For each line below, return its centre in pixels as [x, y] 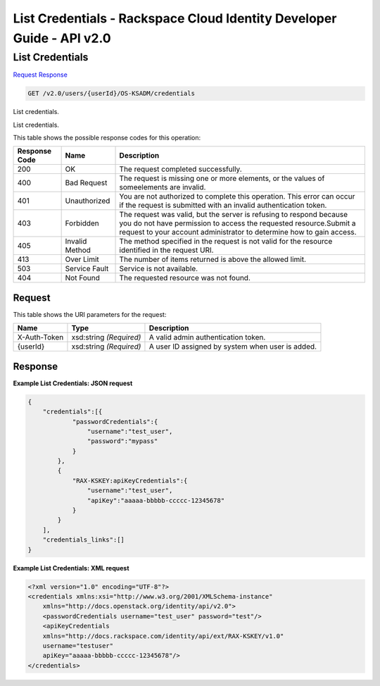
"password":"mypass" [122, 441]
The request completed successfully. [180, 169]
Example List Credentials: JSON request [73, 383]
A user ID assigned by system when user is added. [233, 347]
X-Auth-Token [40, 337]
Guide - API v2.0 [62, 38]
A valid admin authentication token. [207, 337]
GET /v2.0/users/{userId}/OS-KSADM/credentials [111, 94]
